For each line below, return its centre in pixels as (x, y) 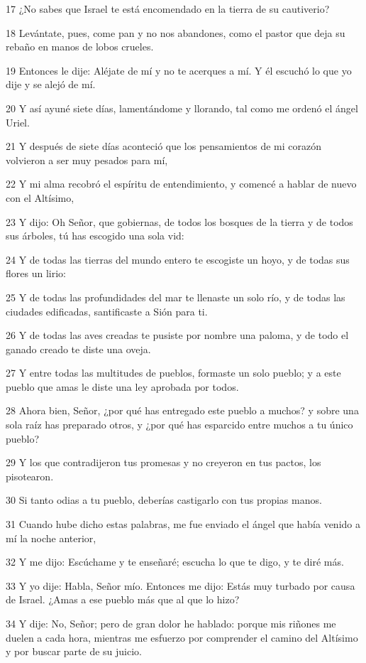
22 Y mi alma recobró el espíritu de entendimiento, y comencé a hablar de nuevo (181, 184)
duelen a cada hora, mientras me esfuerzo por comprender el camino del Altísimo (182, 637)
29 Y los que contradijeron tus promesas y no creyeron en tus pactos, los (163, 462)
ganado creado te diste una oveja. (78, 349)
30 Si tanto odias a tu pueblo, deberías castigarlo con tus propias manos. (164, 500)
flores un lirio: (36, 273)
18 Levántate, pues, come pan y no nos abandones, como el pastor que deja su (176, 32)
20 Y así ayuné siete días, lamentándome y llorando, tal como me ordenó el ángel (182, 108)
